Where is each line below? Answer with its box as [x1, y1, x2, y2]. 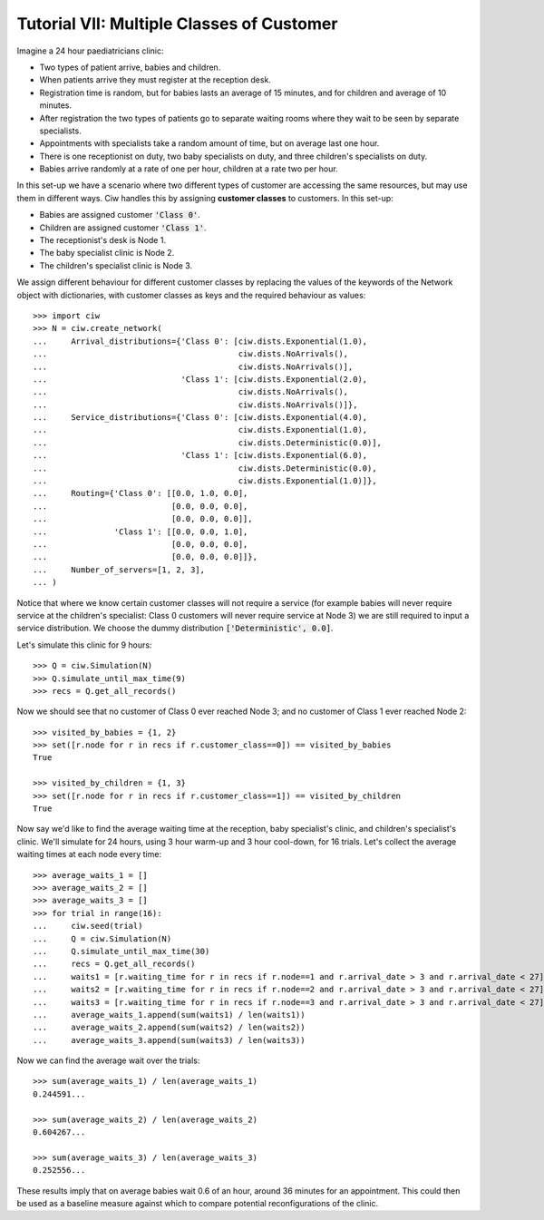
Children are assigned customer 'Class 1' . [39, 222, 207, 233]
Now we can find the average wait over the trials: [16, 1055, 200, 1066]
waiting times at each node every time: [16, 849, 162, 860]
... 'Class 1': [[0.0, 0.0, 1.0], [33, 526, 248, 537]
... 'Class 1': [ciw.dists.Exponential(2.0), [33, 374, 368, 385]
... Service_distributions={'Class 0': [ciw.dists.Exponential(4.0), [33, 413, 368, 423]
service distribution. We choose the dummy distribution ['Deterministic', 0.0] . [16, 622, 334, 634]
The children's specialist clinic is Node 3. [39, 259, 193, 271]
